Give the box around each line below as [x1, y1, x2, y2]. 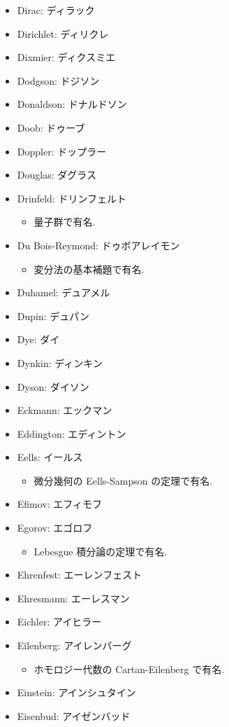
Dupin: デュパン [17, 308, 89, 323]
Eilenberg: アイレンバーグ [17, 638, 132, 653]
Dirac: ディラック [17, 3, 95, 17]
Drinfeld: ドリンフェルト [17, 191, 126, 205]
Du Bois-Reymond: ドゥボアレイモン [17, 237, 180, 252]
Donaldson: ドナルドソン [17, 97, 127, 111]
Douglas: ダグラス [17, 167, 96, 182]
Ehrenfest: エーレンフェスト [17, 567, 142, 582]
